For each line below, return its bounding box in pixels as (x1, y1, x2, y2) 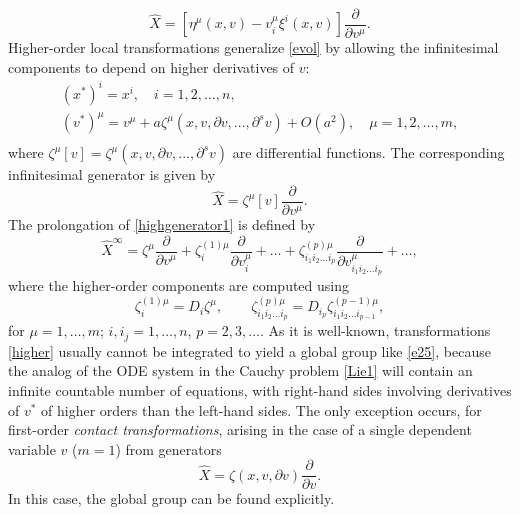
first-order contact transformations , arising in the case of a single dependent (8, 419, 472, 440)
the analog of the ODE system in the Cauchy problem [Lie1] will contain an (8, 360, 473, 381)
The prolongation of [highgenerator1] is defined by (8, 214, 316, 234)
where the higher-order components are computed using (8, 275, 350, 296)
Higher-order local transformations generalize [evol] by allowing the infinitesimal (8, 37, 499, 58)
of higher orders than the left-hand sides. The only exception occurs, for (41, 399, 482, 420)
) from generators (115, 438, 222, 459)
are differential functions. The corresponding (232, 142, 505, 163)
